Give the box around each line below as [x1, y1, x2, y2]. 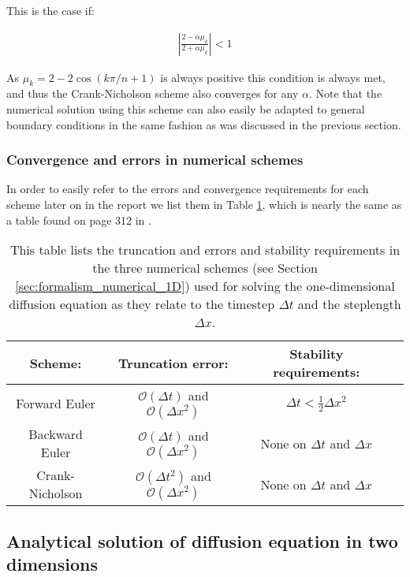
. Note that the [308, 85, 382, 102]
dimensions [6, 551, 98, 575]
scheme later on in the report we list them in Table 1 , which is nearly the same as [6, 196, 402, 213]
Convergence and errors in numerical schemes [6, 150, 304, 169]
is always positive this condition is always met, [160, 69, 386, 85]
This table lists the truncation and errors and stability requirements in [9, 240, 401, 259]
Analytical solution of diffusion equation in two [6, 528, 398, 553]
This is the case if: [6, 2, 95, 18]
